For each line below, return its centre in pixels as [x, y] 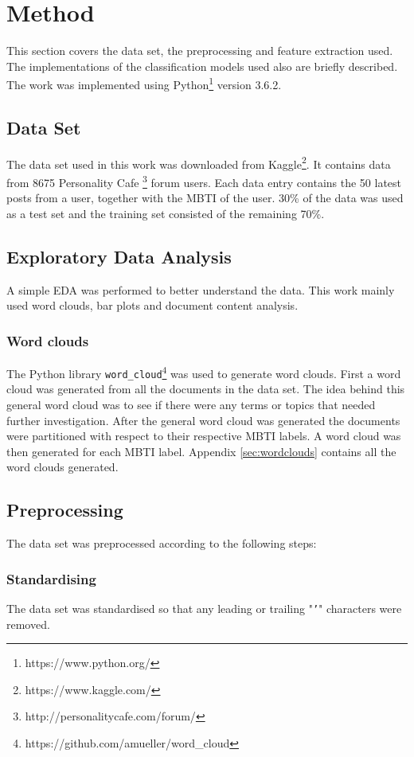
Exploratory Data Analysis [119, 256]
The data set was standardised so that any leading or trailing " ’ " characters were [204, 608]
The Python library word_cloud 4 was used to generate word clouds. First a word [204, 372]
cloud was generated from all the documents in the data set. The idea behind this [206, 389]
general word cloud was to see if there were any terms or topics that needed [191, 404]
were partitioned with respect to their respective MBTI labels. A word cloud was [204, 436]
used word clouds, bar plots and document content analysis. [152, 305]
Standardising [51, 578]
